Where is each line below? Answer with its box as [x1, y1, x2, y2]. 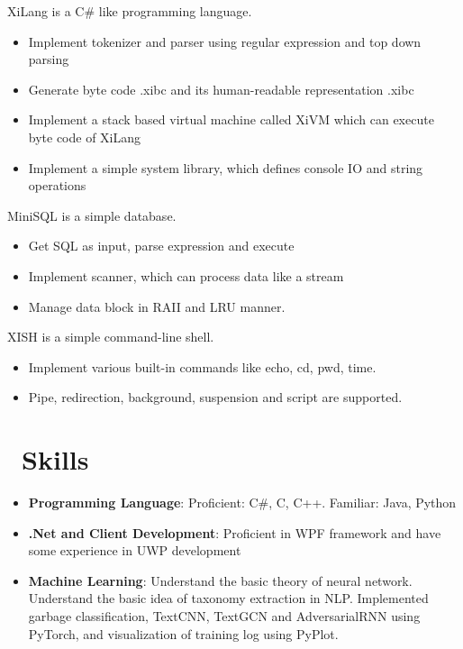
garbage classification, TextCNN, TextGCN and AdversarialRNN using [28, 607, 421, 625]
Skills [22, 441, 89, 478]
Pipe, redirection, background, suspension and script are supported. [28, 388, 403, 407]
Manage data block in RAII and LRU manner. [28, 297, 286, 315]
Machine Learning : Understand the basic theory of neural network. [28, 571, 413, 590]
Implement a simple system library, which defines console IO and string [28, 158, 423, 177]
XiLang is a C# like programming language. [7, 2, 252, 20]
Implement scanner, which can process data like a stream [28, 266, 344, 285]
